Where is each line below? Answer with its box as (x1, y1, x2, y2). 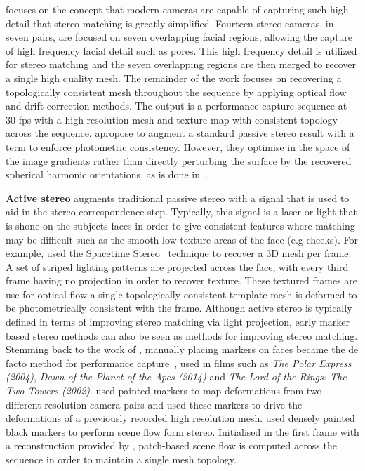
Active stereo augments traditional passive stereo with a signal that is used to (6, 190, 350, 205)
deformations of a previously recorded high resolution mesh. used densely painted (6, 411, 355, 425)
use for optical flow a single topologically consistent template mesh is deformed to (6, 286, 357, 301)
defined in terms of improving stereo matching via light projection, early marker (6, 314, 350, 329)
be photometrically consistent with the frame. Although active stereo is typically (6, 300, 352, 315)
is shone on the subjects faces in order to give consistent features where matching (6, 218, 355, 232)
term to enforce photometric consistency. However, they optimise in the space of (6, 139, 350, 154)
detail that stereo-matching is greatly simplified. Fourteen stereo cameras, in (6, 15, 334, 30)
